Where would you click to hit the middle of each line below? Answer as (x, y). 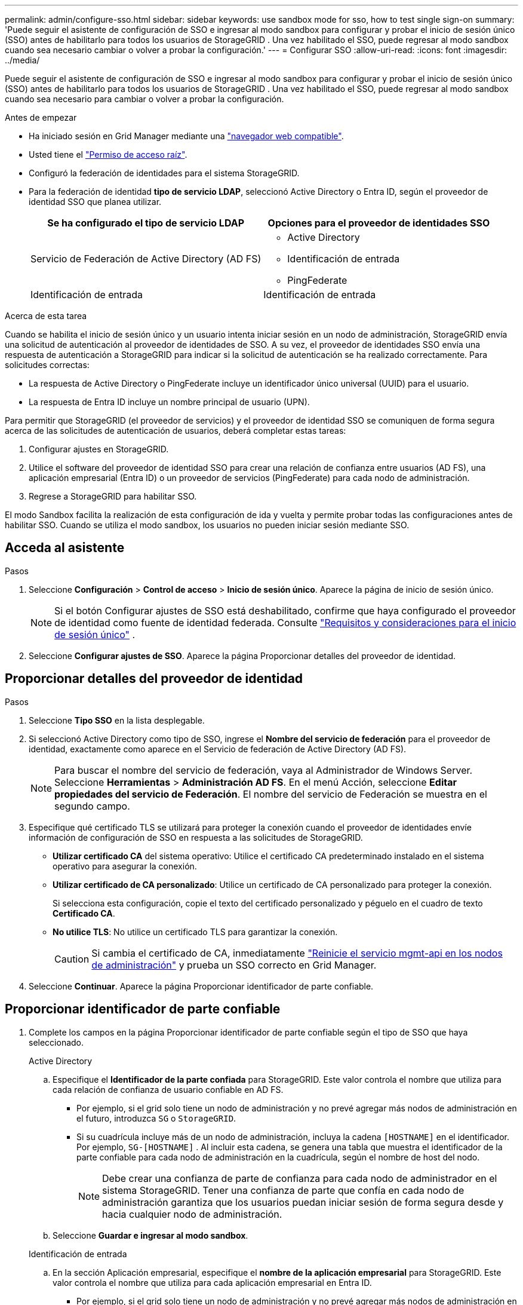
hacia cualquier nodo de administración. (192, 1214)
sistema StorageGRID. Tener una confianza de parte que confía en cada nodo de (283, 1190)
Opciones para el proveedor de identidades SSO (379, 223)
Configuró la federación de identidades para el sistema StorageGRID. (164, 173)
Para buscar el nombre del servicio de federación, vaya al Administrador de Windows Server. (264, 770)
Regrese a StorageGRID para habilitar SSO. (113, 496)
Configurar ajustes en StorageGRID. (99, 449)
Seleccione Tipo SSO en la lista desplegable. (117, 720)
